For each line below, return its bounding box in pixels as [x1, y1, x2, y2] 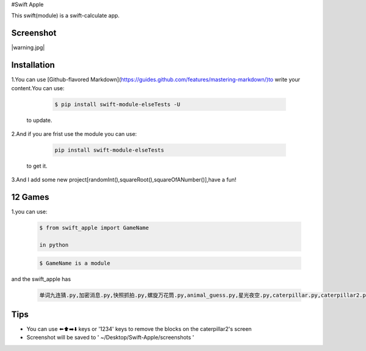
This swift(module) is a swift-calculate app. [11, 12, 120, 19]
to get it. [26, 162, 48, 169]
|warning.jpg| [11, 44, 45, 51]
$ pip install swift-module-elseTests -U [54, 101, 181, 108]
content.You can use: [11, 84, 65, 91]
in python [39, 241, 69, 248]
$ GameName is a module [39, 260, 111, 266]
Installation [11, 60, 55, 70]
